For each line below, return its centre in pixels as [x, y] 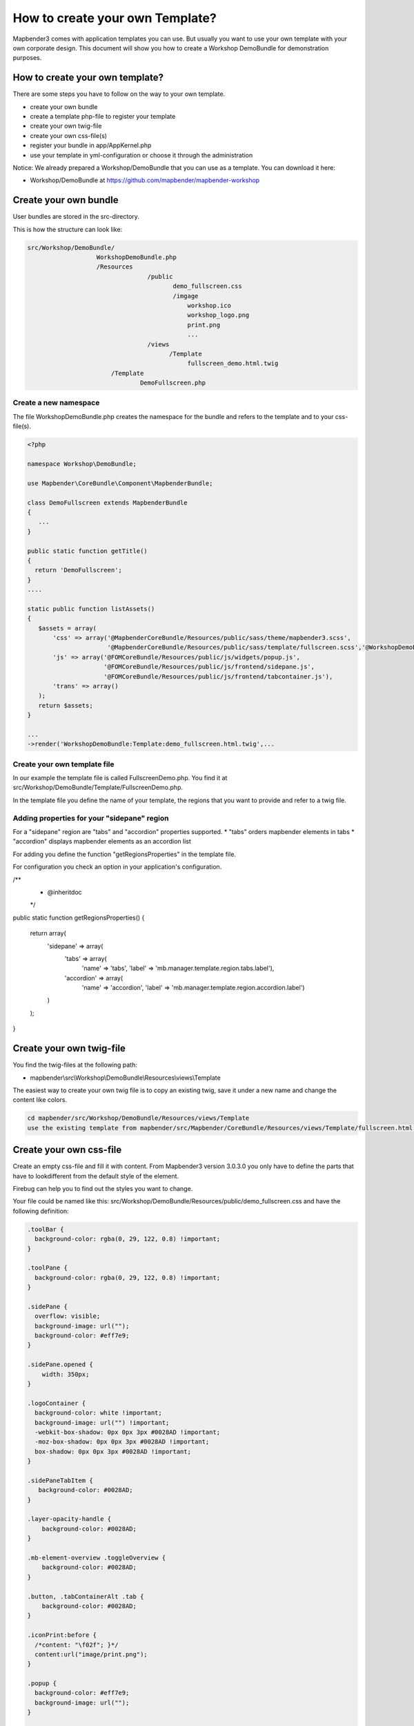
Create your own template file [63, 764]
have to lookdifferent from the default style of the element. [96, 1176]
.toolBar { [46, 1229]
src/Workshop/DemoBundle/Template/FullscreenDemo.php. [98, 788]
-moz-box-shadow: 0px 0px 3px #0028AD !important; [122, 1442]
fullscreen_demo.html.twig [233, 363]
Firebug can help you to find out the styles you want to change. [103, 1188]
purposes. [27, 58]
